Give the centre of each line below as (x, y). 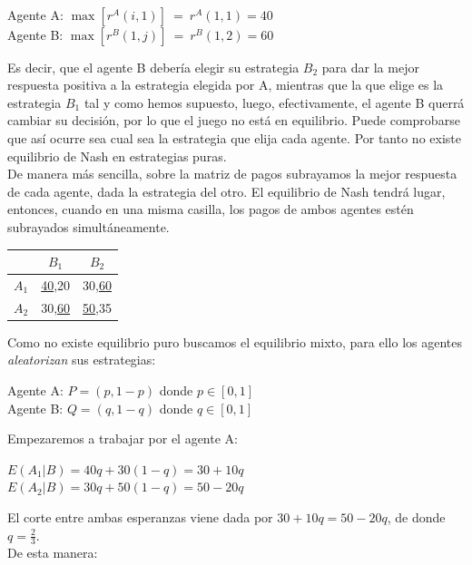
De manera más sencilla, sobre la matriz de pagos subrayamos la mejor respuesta (232, 174)
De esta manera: (53, 553)
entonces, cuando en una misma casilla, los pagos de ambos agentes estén (211, 209)
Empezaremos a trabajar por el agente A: (123, 438)
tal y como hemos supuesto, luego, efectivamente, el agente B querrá (274, 102)
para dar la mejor (370, 67)
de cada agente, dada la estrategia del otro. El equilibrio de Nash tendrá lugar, (226, 191)
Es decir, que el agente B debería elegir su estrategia (153, 67)
